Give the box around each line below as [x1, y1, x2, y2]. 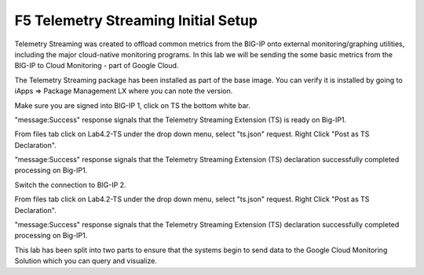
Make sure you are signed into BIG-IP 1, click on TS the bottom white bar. [14, 100, 251, 110]
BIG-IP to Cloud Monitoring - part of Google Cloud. [14, 61, 179, 71]
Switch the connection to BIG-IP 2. [14, 180, 126, 190]
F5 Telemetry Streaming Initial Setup [14, 12, 258, 29]
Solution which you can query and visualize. [14, 256, 157, 266]
